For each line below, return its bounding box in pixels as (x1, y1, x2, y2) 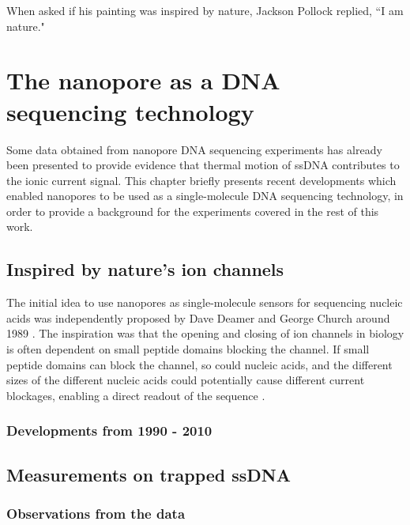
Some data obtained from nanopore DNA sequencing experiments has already (6, 141, 382, 157)
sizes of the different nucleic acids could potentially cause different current (6, 372, 365, 388)
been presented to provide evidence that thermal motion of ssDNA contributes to (6, 157, 400, 173)
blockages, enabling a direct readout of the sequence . (6, 387, 265, 403)
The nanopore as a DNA (6, 64, 280, 96)
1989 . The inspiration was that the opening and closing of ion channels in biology (6, 325, 404, 342)
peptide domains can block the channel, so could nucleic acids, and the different (6, 356, 393, 372)
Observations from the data (6, 503, 186, 523)
